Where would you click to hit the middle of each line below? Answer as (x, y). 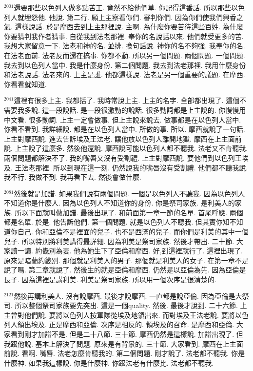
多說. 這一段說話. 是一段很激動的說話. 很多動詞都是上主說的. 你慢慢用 (135, 110)
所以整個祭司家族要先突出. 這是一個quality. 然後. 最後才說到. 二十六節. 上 (131, 305)
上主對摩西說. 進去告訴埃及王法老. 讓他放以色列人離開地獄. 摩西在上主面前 (123, 138)
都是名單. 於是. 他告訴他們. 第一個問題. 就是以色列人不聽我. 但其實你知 (117, 222)
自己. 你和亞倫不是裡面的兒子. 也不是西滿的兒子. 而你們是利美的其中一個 (133, 232)
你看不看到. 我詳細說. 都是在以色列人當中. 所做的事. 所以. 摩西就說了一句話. (125, 129)
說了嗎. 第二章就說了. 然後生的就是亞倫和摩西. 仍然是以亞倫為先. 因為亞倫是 (125, 270)
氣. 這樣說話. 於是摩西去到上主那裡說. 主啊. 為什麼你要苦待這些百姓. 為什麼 (124, 27)
